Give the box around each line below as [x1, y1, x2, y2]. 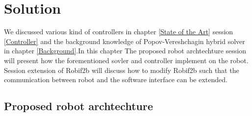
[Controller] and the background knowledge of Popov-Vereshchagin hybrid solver [4, 36, 245, 46]
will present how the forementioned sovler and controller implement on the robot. [4, 55, 249, 65]
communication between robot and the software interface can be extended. [4, 74, 227, 85]
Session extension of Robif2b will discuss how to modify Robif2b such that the [4, 65, 239, 75]
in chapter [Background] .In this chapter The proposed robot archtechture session [4, 46, 246, 56]
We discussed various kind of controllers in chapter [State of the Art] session [4, 26, 233, 37]
